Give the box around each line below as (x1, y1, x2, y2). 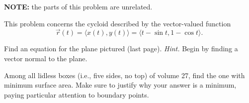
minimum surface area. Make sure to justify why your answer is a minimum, (4, 80, 237, 90)
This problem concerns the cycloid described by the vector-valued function (4, 18, 231, 28)
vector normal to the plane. (4, 53, 87, 63)
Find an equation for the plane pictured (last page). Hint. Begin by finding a (4, 43, 238, 54)
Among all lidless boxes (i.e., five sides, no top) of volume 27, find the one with (4, 70, 245, 80)
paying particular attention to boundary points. (4, 89, 149, 100)
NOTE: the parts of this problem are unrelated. (4, 1, 153, 11)
